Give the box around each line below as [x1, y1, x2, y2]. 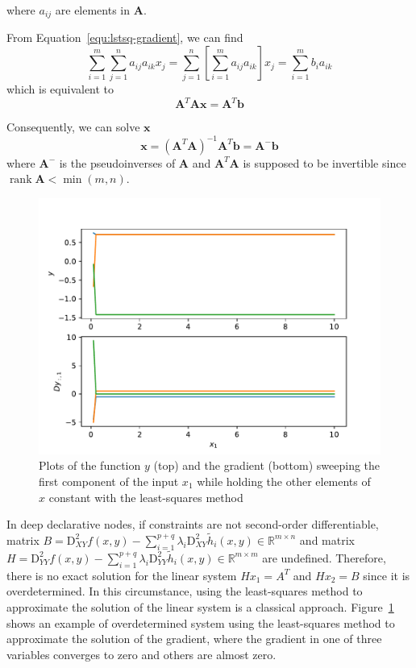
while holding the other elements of [197, 472, 371, 489]
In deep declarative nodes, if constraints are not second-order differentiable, [6, 516, 379, 533]
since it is [363, 566, 410, 583]
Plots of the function [39, 457, 141, 474]
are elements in [55, 2, 131, 18]
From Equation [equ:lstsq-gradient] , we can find [6, 29, 243, 46]
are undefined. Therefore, [262, 549, 386, 566]
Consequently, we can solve [6, 118, 140, 135]
